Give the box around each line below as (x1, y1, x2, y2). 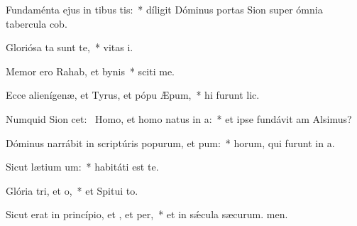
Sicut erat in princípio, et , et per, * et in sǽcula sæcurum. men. (6, 207, 288, 222)
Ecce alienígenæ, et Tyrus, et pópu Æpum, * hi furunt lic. (6, 87, 260, 102)
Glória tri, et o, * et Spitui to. (6, 183, 138, 198)
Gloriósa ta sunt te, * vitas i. (6, 40, 133, 55)
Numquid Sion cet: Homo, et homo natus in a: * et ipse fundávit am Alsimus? (6, 111, 352, 126)
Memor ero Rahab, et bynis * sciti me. (6, 63, 175, 78)
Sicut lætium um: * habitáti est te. (6, 159, 159, 174)
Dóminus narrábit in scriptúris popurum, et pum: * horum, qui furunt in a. (6, 135, 335, 150)
